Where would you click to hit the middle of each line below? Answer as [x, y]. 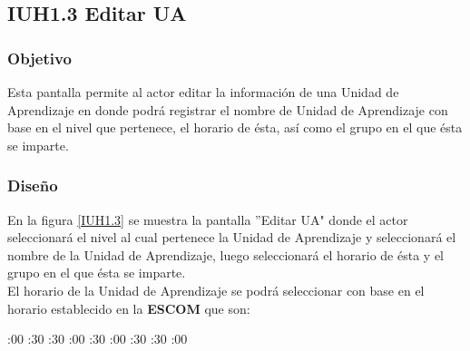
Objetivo [39, 58]
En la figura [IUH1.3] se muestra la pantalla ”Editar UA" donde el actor [208, 219]
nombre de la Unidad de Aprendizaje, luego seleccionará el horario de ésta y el [225, 254]
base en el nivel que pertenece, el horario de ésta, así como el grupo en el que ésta [235, 127]
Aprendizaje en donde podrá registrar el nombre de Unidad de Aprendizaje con [228, 109]
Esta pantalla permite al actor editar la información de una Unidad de [203, 92]
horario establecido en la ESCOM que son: [129, 308]
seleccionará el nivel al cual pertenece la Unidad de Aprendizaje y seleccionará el [232, 237]
